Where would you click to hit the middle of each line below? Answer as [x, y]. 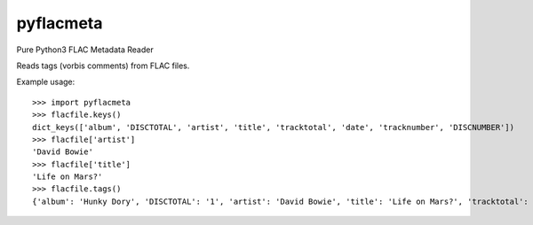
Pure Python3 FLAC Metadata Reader [85, 50]
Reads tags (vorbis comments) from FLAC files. [103, 66]
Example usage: [46, 82]
